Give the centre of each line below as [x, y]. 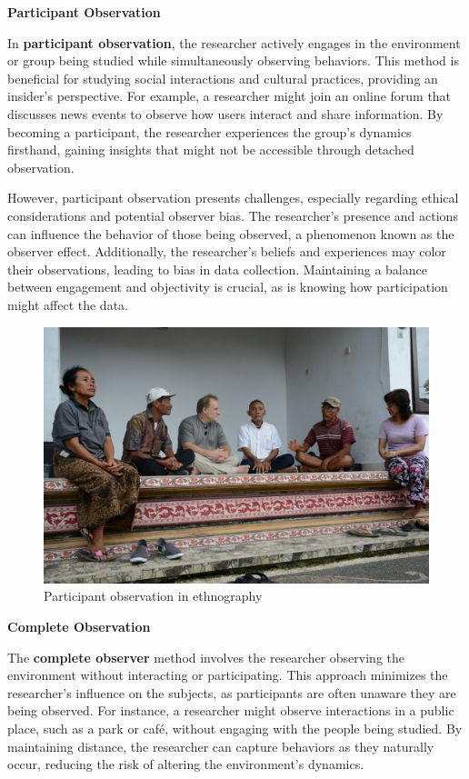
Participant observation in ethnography [153, 596]
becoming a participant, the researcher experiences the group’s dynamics [210, 131]
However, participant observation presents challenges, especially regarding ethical [233, 198]
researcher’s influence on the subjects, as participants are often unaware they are [232, 692]
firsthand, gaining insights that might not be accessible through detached [211, 150]
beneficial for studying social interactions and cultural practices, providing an [223, 78]
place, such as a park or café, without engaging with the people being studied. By [235, 729]
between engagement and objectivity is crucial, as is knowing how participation [228, 287]
